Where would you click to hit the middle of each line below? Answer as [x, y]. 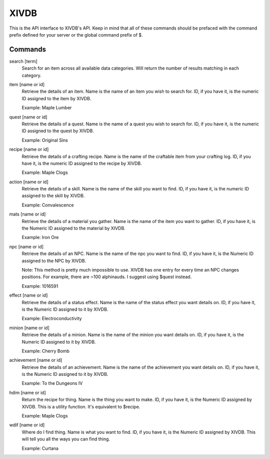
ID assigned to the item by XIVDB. [56, 98]
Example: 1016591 [40, 286]
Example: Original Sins [45, 140]
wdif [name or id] [27, 425]
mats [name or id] [27, 214]
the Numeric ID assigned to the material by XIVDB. [74, 228]
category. [32, 75]
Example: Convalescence [48, 205]
